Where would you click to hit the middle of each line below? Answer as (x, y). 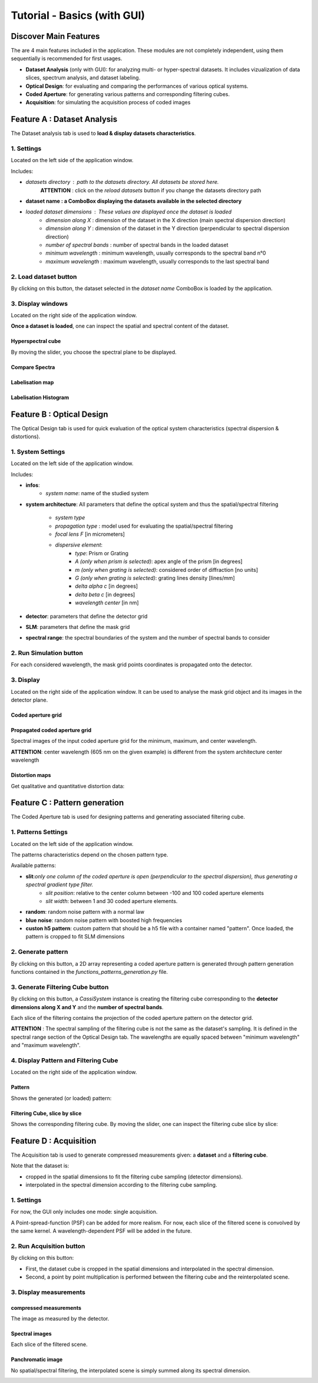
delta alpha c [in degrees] (107, 586)
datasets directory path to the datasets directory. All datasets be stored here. (122, 182)
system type (70, 518)
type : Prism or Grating (102, 553)
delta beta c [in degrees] (105, 594)
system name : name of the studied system (97, 493)
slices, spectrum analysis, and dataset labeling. (83, 78)
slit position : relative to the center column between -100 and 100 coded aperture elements (155, 893)
